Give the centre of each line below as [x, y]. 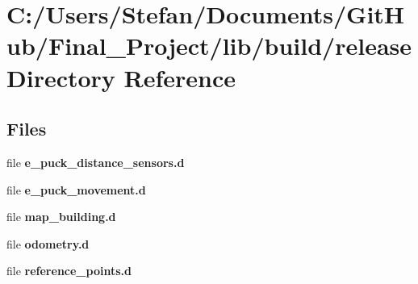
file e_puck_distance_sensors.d [96, 162]
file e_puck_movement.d [76, 189]
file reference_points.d [69, 271]
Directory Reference [121, 77]
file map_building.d [61, 217]
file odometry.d [48, 243]
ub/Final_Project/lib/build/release [209, 46]
